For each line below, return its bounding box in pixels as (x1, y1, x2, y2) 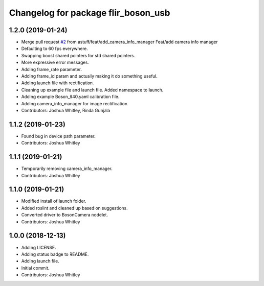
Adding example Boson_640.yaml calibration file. (21, 94, 120, 100)
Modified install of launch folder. (21, 198, 87, 204)
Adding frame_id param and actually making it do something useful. (21, 73, 158, 79)
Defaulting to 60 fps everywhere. (21, 46, 88, 51)
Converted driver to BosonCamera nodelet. (21, 212, 108, 218)
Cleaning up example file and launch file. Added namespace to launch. (21, 87, 164, 93)
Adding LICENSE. (21, 244, 56, 250)
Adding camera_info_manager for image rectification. (21, 100, 129, 106)
